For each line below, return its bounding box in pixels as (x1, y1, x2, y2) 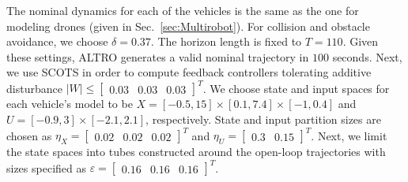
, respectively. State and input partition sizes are (145, 111, 381, 128)
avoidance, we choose (6, 33, 108, 50)
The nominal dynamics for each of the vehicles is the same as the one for (6, 2, 359, 18)
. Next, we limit (311, 127, 387, 143)
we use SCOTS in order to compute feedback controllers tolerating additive (6, 64, 372, 80)
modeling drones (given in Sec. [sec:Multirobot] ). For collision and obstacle (6, 17, 370, 34)
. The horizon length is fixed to (150, 33, 302, 50)
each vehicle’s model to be (6, 95, 133, 112)
